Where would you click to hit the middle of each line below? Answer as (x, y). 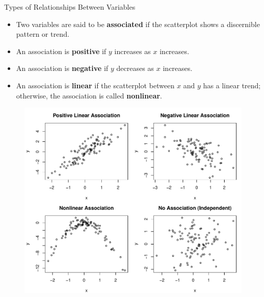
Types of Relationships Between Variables (70, 7)
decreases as (135, 68)
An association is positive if (61, 51)
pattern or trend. (43, 34)
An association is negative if (62, 68)
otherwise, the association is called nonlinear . (89, 95)
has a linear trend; (232, 85)
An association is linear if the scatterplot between (95, 85)
